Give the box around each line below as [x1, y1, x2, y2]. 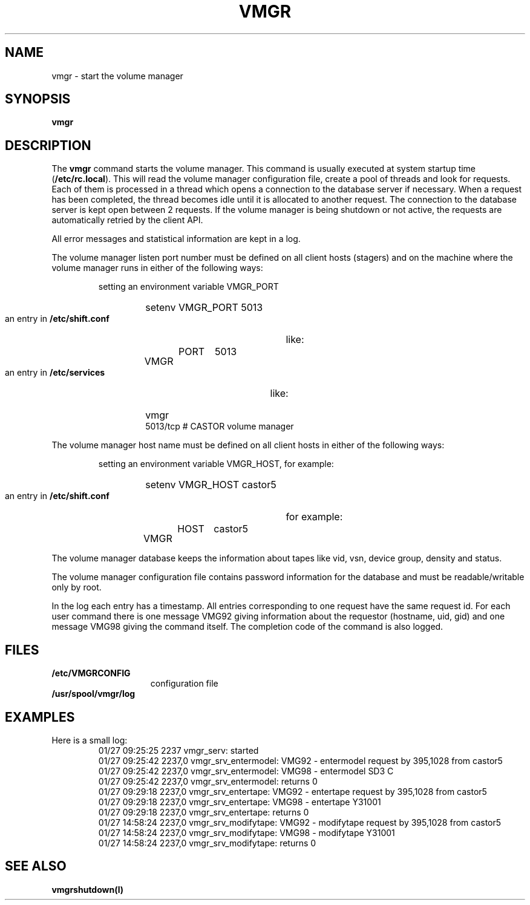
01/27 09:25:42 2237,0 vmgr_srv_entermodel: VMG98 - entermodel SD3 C [98, 765, 394, 776]
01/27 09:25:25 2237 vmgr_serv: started [98, 745, 259, 756]
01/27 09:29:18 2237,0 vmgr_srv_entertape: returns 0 [98, 806, 309, 817]
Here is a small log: [51, 734, 128, 745]
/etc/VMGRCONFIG [51, 668, 131, 679]
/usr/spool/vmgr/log [51, 688, 136, 699]
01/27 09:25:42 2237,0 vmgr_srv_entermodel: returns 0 [98, 776, 318, 786]
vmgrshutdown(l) [51, 884, 124, 895]
